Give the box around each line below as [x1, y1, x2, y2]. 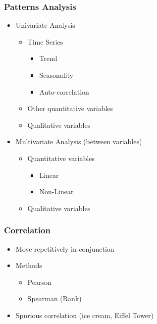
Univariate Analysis [15, 20, 75, 30]
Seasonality [39, 70, 73, 80]
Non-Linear [39, 186, 74, 197]
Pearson [27, 276, 52, 287]
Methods [15, 260, 42, 270]
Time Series [27, 36, 63, 47]
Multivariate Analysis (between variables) [15, 136, 142, 147]
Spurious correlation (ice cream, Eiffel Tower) [15, 310, 154, 320]
